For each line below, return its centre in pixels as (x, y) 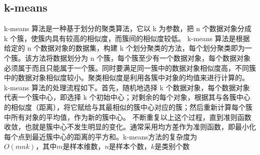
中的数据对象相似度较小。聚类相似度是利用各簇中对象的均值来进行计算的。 (126, 77)
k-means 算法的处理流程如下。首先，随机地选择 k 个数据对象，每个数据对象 (127, 87)
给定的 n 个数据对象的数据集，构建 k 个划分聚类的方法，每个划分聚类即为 (124, 48)
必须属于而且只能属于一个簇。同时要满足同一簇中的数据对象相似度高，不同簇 (130, 67)
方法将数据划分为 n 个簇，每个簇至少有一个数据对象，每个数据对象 (141, 57)
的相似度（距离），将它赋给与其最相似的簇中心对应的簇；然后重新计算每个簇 (128, 107)
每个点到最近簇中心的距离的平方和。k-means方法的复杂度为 (101, 136)
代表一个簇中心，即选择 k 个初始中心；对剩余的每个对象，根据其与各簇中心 (127, 97)
